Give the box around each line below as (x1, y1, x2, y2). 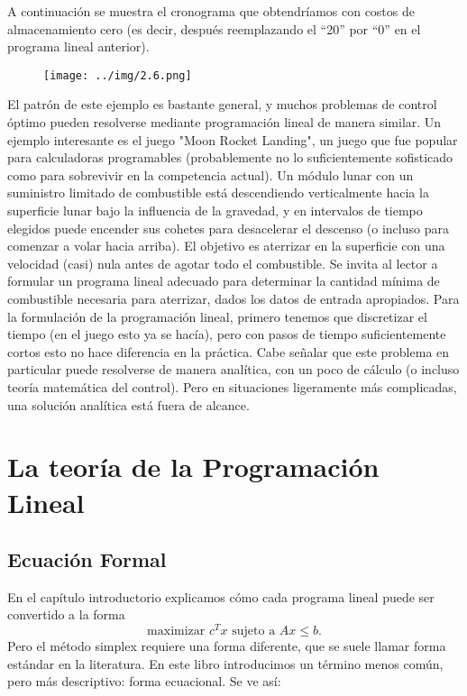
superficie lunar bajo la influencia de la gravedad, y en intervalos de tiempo (7, 201, 423, 219)
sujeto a (232, 625, 276, 638)
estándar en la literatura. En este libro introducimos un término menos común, (7, 654, 444, 673)
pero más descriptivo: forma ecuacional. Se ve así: (7, 672, 281, 691)
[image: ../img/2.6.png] (43, 69, 192, 82)
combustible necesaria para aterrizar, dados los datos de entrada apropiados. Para (7, 288, 460, 307)
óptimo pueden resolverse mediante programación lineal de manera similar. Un (7, 113, 442, 132)
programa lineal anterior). (7, 37, 150, 56)
